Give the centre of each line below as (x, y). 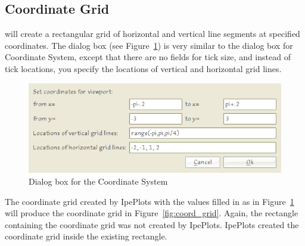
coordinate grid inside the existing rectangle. (86, 236)
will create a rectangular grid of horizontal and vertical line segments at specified (152, 34)
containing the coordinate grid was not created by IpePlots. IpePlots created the (152, 224)
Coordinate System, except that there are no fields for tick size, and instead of (148, 57)
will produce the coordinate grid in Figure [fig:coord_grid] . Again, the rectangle (152, 213)
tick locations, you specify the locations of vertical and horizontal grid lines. (143, 68)
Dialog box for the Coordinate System (98, 181)
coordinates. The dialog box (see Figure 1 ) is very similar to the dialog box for (149, 45)
